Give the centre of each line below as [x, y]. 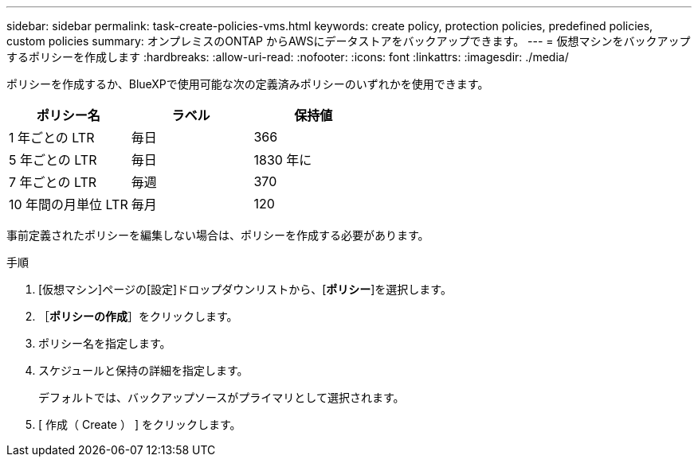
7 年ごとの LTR [53, 182]
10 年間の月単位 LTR [69, 204]
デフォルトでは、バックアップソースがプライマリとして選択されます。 [222, 397]
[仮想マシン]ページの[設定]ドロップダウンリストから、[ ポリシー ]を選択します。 [245, 289]
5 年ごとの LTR [53, 160]
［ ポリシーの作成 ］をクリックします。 [138, 316]
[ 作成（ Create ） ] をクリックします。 [140, 424]
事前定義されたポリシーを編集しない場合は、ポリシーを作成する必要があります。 [218, 235]
